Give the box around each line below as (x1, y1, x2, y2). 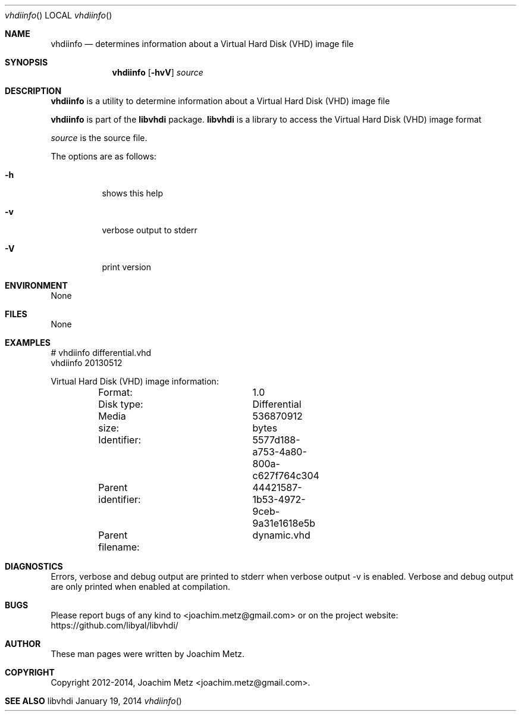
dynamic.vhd (252, 529, 310, 541)
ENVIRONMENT (5, 280, 68, 290)
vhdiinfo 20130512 (51, 358, 123, 368)
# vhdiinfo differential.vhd (51, 348, 152, 358)
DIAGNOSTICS (5, 561, 63, 571)
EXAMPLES (5, 337, 51, 348)
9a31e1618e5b (252, 517, 316, 529)
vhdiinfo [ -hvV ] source (112, 67, 203, 77)
